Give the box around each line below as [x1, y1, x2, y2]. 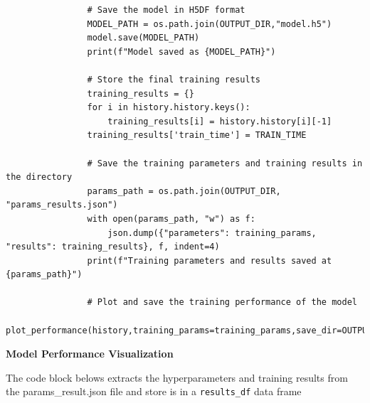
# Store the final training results [87, 74, 260, 85]
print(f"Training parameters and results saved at [87, 255, 332, 266]
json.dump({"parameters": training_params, [107, 227, 317, 238]
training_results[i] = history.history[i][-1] [107, 116, 332, 127]
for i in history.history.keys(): [87, 102, 250, 113]
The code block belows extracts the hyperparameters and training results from [6, 370, 348, 385]
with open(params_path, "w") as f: [87, 213, 255, 224]
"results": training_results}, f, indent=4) [6, 242, 220, 252]
